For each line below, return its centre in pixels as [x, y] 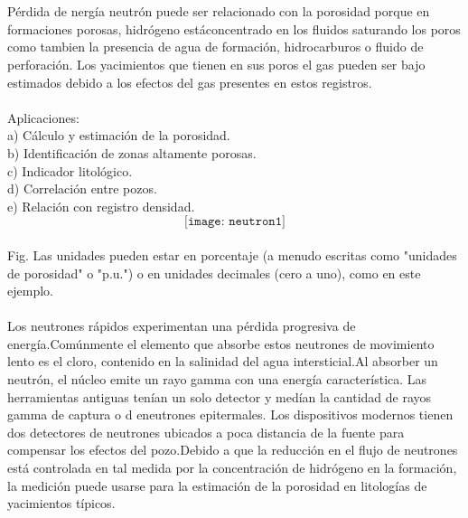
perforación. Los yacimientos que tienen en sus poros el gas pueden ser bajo [216, 64]
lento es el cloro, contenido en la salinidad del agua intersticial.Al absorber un [223, 361]
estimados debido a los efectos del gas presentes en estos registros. [190, 82]
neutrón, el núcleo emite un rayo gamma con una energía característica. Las [217, 379]
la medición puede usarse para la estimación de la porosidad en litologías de [217, 485]
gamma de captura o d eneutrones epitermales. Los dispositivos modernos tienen [230, 414]
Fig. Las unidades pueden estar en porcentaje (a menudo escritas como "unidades [232, 254]
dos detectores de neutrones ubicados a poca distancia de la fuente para [206, 432]
